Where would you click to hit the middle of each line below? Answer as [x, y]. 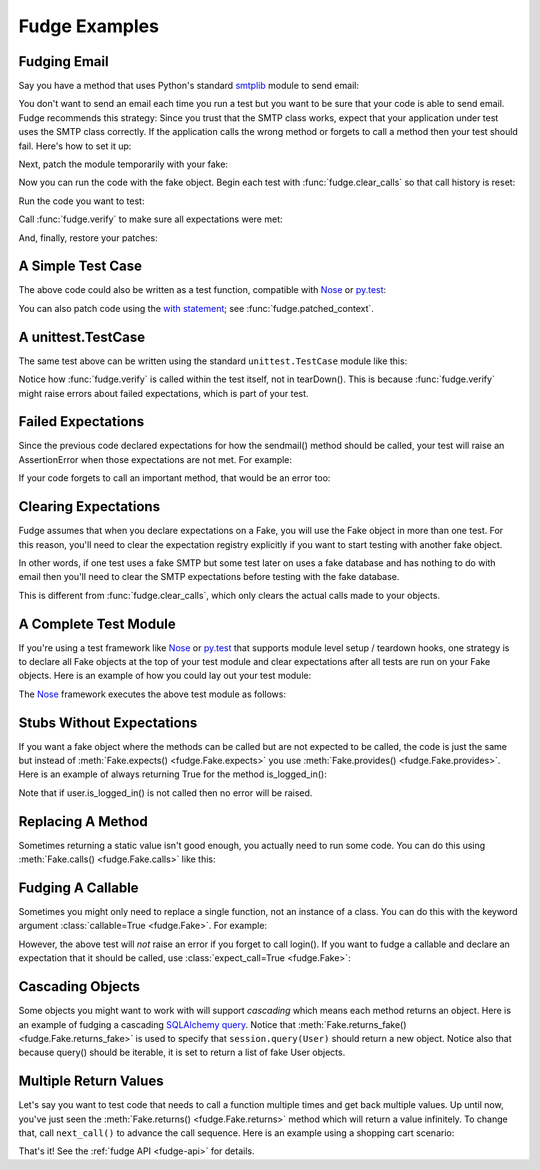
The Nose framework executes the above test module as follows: [152, 694]
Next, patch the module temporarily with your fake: [123, 164]
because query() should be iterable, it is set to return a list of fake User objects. [182, 1052]
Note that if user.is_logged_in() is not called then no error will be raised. [165, 792]
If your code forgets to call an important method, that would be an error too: [174, 478]
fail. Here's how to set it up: [75, 146]
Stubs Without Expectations [108, 722]
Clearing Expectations [89, 506]
